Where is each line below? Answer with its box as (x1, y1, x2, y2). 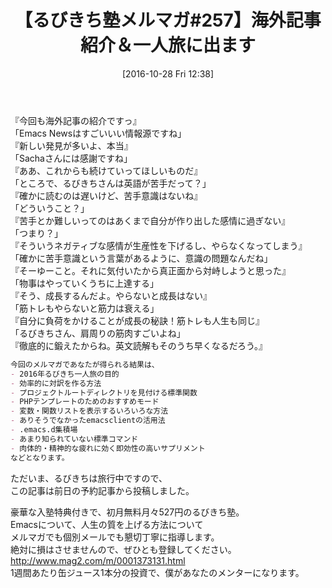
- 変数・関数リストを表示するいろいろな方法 (10, 406, 169, 416)
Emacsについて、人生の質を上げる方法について (10, 518, 204, 530)
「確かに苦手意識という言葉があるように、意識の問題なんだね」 (10, 252, 273, 264)
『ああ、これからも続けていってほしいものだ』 (10, 164, 203, 176)
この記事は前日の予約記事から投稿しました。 (10, 484, 195, 496)
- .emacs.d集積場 (10, 425, 78, 435)
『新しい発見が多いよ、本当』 (10, 139, 133, 151)
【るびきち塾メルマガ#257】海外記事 (14, 9, 322, 32)
